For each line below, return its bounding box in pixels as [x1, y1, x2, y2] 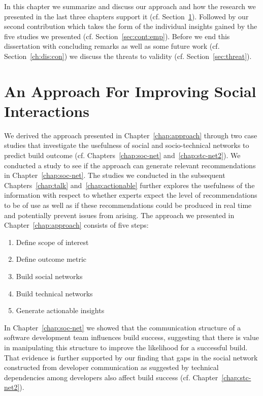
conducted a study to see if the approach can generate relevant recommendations [4, 160, 256, 170]
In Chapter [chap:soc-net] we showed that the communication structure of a [4, 322, 241, 332]
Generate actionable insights [16, 305, 105, 316]
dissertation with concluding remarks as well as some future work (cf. [4, 41, 220, 51]
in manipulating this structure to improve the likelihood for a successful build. [4, 342, 248, 352]
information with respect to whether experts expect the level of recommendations [4, 190, 257, 200]
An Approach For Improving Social [4, 80, 256, 101]
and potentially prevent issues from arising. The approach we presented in [4, 209, 235, 220]
